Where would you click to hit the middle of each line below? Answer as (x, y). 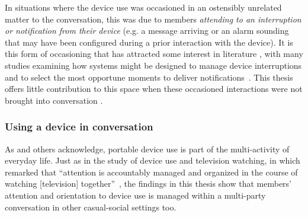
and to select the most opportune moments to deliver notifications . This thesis (149, 77)
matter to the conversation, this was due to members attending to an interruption (153, 19)
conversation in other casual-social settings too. (91, 207)
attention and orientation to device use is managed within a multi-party (135, 195)
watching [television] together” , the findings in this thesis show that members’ (148, 184)
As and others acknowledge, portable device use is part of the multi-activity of (147, 149)
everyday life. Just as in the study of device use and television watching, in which (153, 160)
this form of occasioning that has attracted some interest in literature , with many (154, 54)
